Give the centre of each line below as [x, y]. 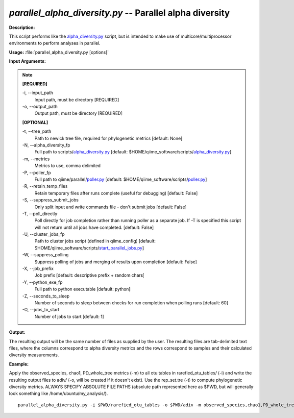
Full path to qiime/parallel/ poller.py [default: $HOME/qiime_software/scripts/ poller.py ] [121, 179]
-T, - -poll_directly [40, 214]
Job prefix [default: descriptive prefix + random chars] [89, 275]
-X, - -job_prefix [38, 269]
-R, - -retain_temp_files [45, 186]
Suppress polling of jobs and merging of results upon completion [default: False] [116, 262]
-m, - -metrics [36, 159]
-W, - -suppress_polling [45, 255]
